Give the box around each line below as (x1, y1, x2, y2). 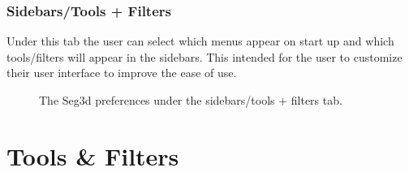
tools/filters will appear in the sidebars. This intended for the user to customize (6, 48, 403, 65)
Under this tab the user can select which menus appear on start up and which (6, 32, 394, 49)
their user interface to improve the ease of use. (6, 64, 237, 81)
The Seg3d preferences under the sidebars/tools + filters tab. (39, 92, 342, 108)
